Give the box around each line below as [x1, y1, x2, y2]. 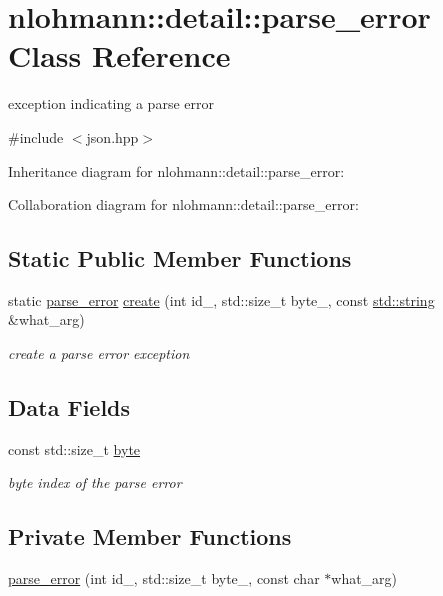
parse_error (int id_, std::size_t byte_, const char [8, 568, 320, 589]
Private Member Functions [8, 521, 292, 552]
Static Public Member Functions [8, 243, 352, 274]
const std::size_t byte [8, 438, 141, 459]
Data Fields [8, 392, 131, 423]
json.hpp [86, 126, 139, 147]
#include [8, 126, 64, 147]
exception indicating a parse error [8, 93, 214, 114]
